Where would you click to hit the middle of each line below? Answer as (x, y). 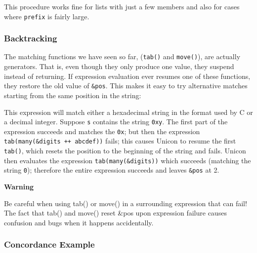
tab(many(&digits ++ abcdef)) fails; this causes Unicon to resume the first (120, 141)
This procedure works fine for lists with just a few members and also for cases (122, 6)
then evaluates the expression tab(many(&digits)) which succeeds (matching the (128, 160)
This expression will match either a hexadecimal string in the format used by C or (128, 112)
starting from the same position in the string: (73, 95)
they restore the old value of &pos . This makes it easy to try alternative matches (126, 86)
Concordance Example (49, 244)
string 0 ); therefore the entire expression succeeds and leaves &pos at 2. (112, 170)
